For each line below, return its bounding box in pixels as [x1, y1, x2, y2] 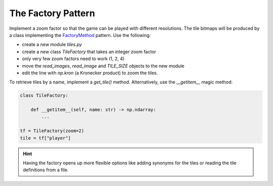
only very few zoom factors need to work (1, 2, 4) [22, 56, 125, 62]
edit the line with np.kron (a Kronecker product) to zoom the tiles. [22, 70, 158, 76]
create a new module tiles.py [22, 41, 82, 48]
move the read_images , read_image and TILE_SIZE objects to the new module [22, 63, 185, 69]
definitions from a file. [23, 167, 69, 173]
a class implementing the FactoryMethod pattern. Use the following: [9, 32, 151, 38]
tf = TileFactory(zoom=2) [20, 128, 84, 134]
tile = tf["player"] [20, 135, 71, 141]
